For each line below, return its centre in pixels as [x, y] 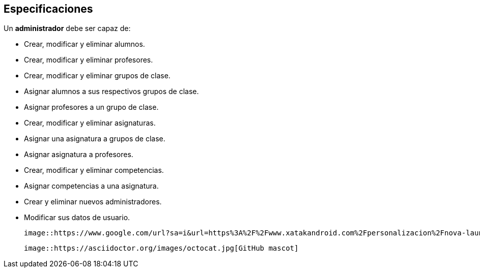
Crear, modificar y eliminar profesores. [89, 60]
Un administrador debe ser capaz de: [67, 28]
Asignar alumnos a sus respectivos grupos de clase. [111, 92]
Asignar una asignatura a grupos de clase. [95, 139]
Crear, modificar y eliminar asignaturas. [90, 123]
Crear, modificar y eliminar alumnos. [84, 44]
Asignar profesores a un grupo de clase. [91, 107]
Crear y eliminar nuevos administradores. [93, 202]
